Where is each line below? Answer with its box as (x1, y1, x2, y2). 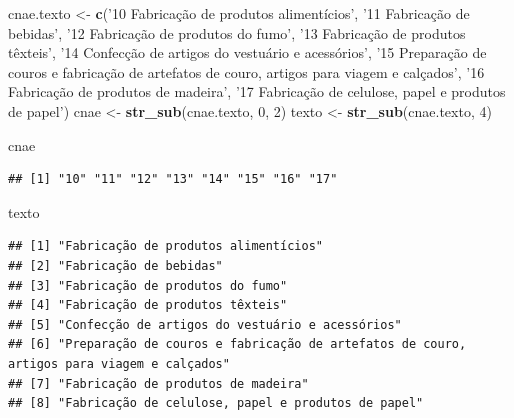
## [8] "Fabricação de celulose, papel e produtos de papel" (8, 396, 424, 411)
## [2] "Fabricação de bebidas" (8, 258, 223, 273)
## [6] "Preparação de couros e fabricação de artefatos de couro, (8, 337, 467, 352)
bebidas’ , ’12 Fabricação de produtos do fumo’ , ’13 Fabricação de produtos (8, 22, 466, 43)
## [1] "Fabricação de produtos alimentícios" (8, 239, 323, 254)
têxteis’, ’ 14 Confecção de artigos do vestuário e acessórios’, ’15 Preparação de (8, 42, 487, 63)
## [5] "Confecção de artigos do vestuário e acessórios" (8, 317, 402, 332)
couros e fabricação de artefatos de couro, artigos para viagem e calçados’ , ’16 (8, 61, 485, 82)
